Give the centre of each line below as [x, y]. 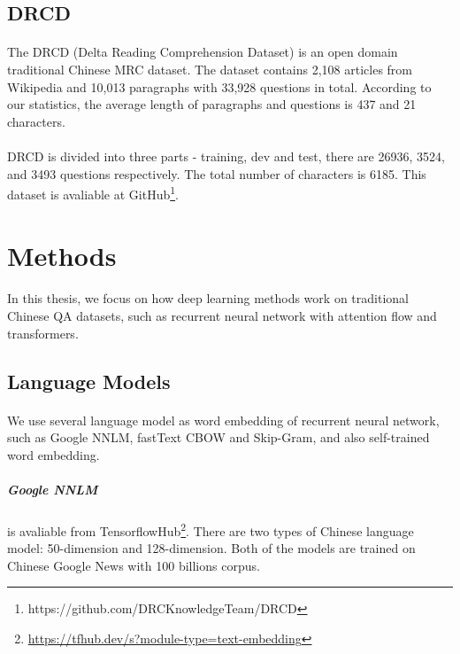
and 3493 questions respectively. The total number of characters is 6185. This [217, 173]
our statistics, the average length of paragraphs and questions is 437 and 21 [212, 104]
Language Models [89, 381]
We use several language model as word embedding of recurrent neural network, [223, 420]
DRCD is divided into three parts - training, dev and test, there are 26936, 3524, [226, 156]
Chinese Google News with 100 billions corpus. [134, 565]
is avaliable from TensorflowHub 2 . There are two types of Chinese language [211, 529]
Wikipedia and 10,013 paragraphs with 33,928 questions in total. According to [219, 86]
